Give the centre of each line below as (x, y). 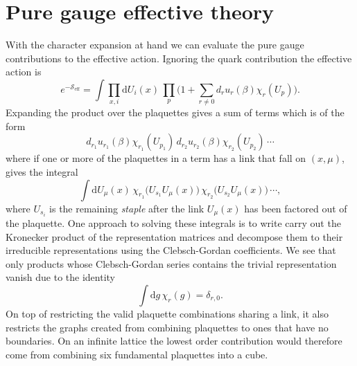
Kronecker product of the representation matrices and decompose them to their (174, 236)
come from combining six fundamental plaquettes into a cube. (137, 354)
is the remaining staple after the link (127, 208)
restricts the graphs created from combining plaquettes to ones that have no (167, 327)
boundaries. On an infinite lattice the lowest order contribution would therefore (174, 341)
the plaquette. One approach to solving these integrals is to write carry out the (173, 223)
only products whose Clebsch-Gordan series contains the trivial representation (171, 263)
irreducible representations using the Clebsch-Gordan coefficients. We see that (171, 250)
